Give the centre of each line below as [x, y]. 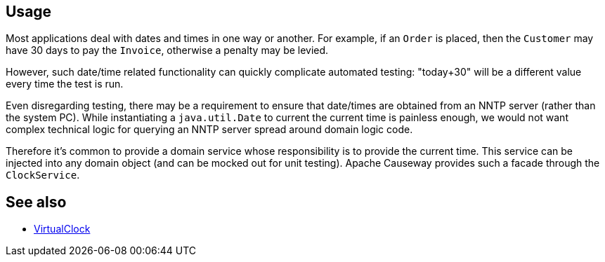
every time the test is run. [65, 84]
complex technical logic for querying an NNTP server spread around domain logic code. [209, 130]
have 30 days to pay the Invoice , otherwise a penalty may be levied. [167, 50]
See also [36, 202]
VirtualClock [62, 229]
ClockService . [43, 175]
